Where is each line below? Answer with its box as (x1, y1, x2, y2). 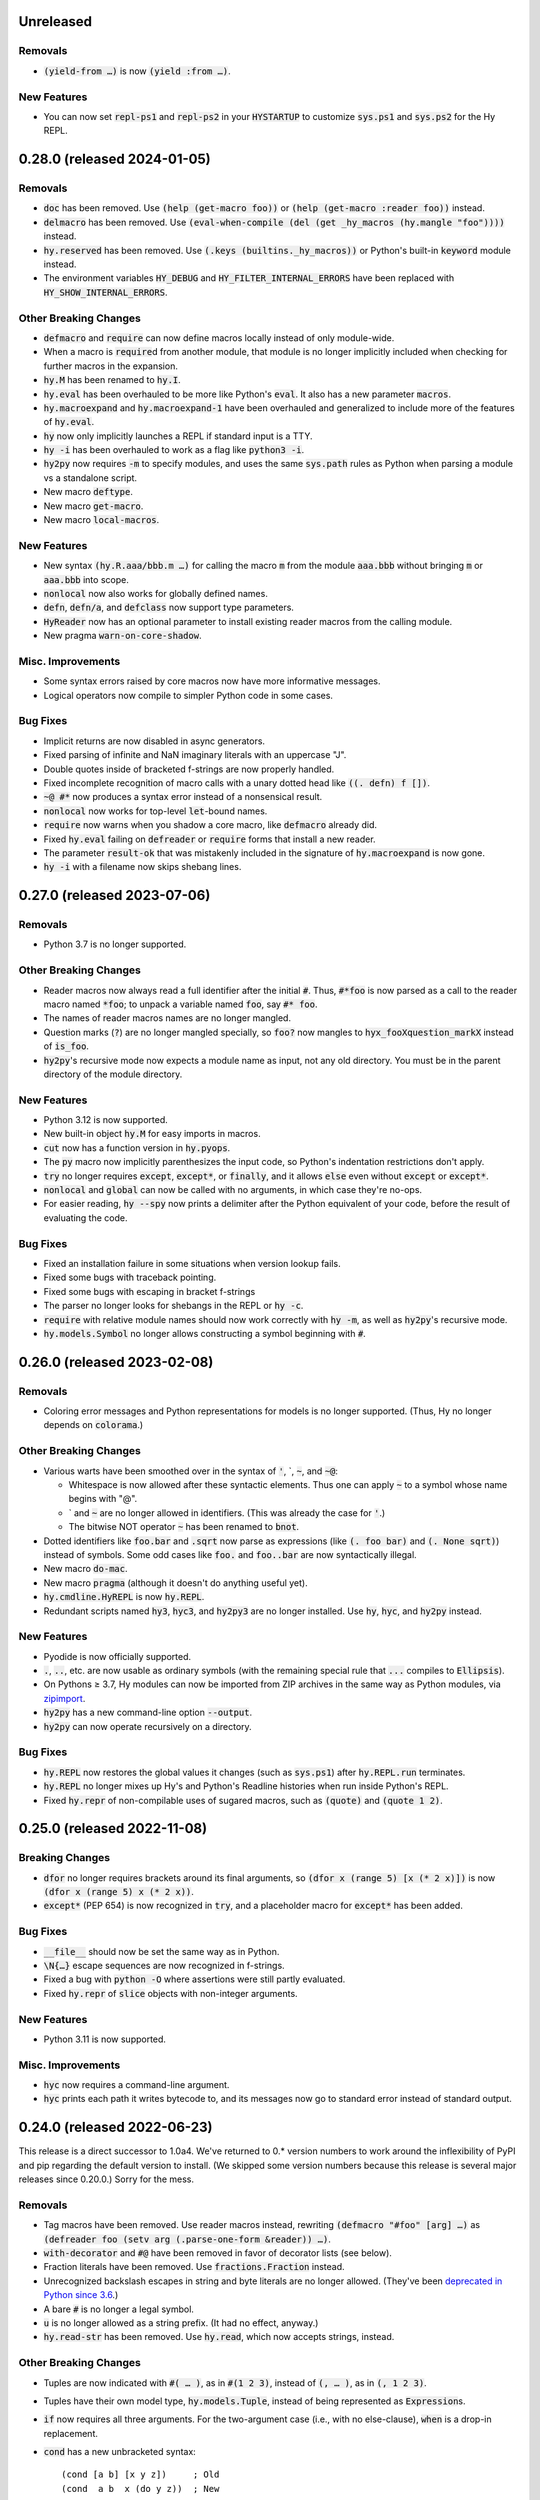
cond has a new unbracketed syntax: (43, 2446, 197, 2458)
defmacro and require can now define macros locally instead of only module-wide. (43, 331, 395, 344)
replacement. (43, 2427, 99, 2439)
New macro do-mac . (43, 1563, 128, 1575)
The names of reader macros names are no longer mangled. (43, 1012, 292, 1024)
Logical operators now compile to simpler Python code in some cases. (43, 689, 334, 701)
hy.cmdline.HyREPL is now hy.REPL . (43, 1591, 205, 1603)
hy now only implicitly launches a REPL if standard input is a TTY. (43, 430, 313, 442)
